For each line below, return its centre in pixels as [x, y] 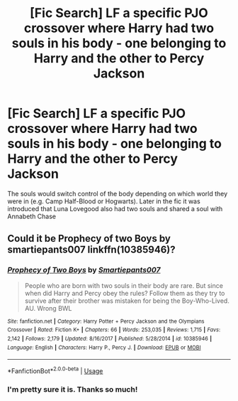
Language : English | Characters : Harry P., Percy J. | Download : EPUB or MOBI [104, 347]
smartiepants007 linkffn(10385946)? [91, 250]
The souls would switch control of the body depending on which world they [118, 193]
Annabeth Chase [32, 216]
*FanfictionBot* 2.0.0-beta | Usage [55, 370]
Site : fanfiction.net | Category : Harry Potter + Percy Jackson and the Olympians [106, 321]
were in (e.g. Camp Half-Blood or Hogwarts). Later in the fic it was [104, 201]
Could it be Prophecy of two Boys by [89, 239]
